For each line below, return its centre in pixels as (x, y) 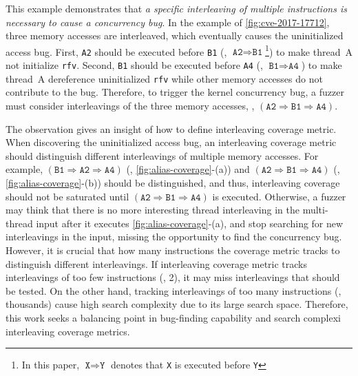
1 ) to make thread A (309, 50)
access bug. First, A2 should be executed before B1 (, (116, 51)
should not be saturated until (67, 196)
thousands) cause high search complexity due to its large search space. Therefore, (177, 304)
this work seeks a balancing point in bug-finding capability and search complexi (173, 317)
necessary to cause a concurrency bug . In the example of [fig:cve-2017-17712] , (168, 22)
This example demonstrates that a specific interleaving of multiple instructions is (176, 8)
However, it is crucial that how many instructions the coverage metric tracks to (173, 250)
